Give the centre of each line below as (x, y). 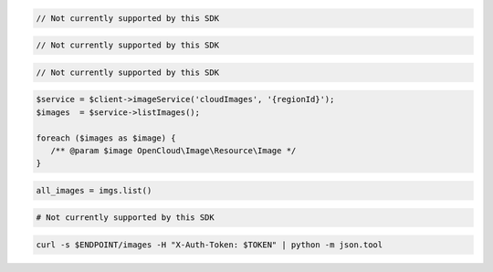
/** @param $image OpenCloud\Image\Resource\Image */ (173, 150)
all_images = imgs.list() (94, 190)
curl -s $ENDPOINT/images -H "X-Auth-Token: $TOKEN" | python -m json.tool (210, 245)
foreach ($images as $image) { (106, 138)
